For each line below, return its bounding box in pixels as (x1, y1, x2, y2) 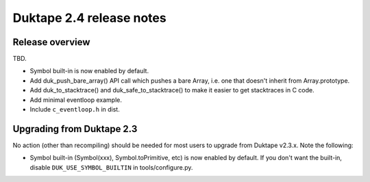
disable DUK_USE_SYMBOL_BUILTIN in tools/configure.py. (29, 163, 193, 171)
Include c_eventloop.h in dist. (29, 105, 120, 114)
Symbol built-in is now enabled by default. (29, 67, 149, 75)
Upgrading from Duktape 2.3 (12, 123, 138, 135)
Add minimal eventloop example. (29, 96, 123, 104)
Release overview (12, 36, 90, 48)
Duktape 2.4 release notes (12, 10, 167, 25)
